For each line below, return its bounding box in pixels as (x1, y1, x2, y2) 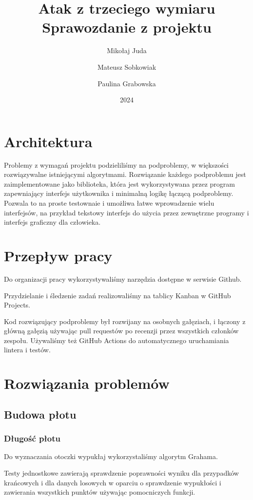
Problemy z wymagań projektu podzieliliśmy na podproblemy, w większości (4, 159, 229, 170)
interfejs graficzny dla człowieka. (4, 217, 101, 227)
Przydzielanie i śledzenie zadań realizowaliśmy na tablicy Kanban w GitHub (4, 290, 231, 300)
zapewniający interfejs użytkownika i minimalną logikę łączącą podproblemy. (4, 188, 234, 198)
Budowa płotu (4, 406, 77, 422)
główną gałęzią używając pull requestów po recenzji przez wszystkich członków (4, 326, 239, 336)
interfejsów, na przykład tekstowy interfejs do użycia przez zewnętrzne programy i (4, 207, 249, 217)
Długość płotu (4, 432, 61, 444)
